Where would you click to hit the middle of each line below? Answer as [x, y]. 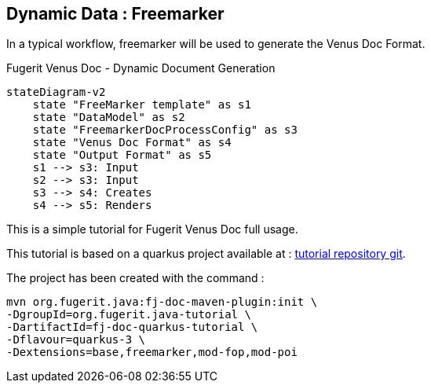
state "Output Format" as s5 [122, 155]
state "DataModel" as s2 [109, 117]
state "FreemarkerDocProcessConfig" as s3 [165, 130]
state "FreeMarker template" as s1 [142, 105]
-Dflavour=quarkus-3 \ [76, 340]
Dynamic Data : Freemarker [115, 14]
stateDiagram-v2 [56, 92]
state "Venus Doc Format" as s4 [132, 143]
